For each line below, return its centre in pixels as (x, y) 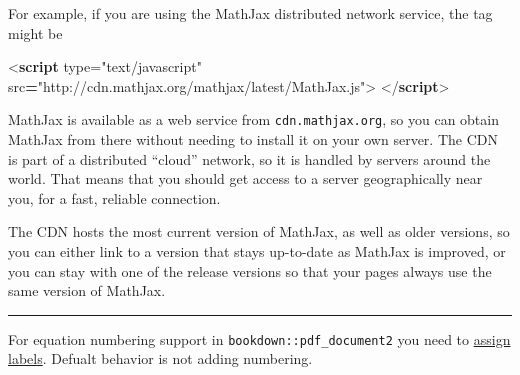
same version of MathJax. (87, 290)
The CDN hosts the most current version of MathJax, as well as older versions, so (259, 231)
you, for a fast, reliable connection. (114, 197)
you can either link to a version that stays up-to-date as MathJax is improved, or (257, 251)
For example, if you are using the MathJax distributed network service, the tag (250, 13)
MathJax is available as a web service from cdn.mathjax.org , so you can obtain (253, 119)
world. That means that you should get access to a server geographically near (245, 178)
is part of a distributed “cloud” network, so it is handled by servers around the (249, 158)
